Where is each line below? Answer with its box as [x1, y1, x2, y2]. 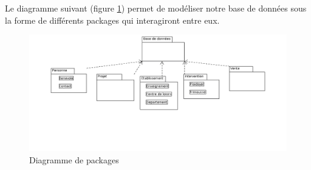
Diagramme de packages [29, 153, 119, 166]
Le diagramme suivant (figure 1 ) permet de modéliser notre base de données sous [5, 2, 307, 14]
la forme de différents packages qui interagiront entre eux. [5, 13, 220, 26]
